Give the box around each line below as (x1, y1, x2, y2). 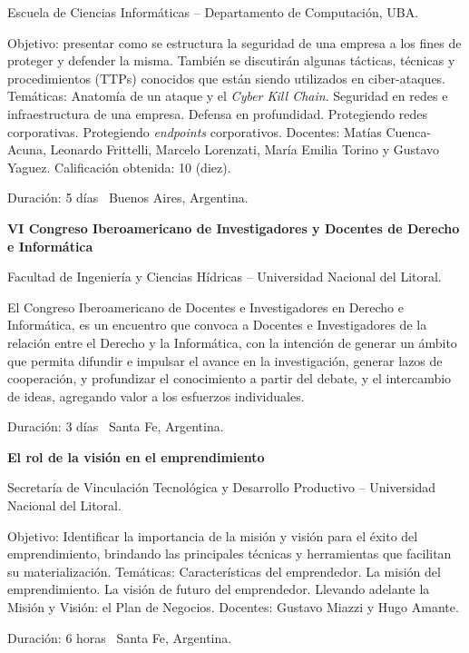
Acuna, (7, 140, 46, 159)
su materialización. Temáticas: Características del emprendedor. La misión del (7, 561, 441, 580)
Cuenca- (386, 122, 432, 141)
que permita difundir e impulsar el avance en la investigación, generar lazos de (7, 351, 443, 370)
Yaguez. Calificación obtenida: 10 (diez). (7, 157, 231, 176)
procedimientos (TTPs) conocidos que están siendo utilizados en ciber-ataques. (7, 68, 446, 87)
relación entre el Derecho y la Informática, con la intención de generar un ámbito (7, 332, 457, 351)
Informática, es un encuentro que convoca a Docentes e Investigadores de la (7, 315, 427, 334)
